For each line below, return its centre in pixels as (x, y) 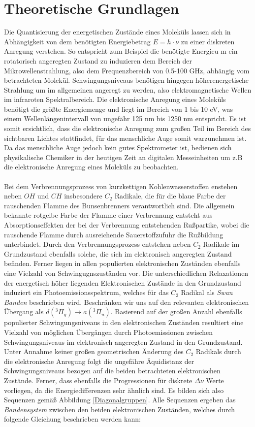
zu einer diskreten (208, 41)
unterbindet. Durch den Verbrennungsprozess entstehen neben (97, 244)
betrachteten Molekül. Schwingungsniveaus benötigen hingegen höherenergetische (126, 80)
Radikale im (221, 244)
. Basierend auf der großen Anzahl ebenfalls (176, 312)
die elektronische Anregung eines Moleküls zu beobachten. (91, 167)
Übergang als (24, 312)
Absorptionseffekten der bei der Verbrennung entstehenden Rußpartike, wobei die (127, 225)
